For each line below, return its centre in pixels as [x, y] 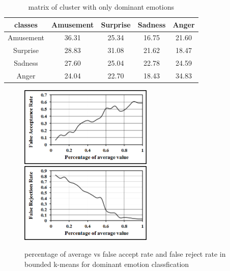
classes [26, 24]
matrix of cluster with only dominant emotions [101, 7]
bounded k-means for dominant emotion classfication [107, 264]
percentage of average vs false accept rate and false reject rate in [125, 254]
